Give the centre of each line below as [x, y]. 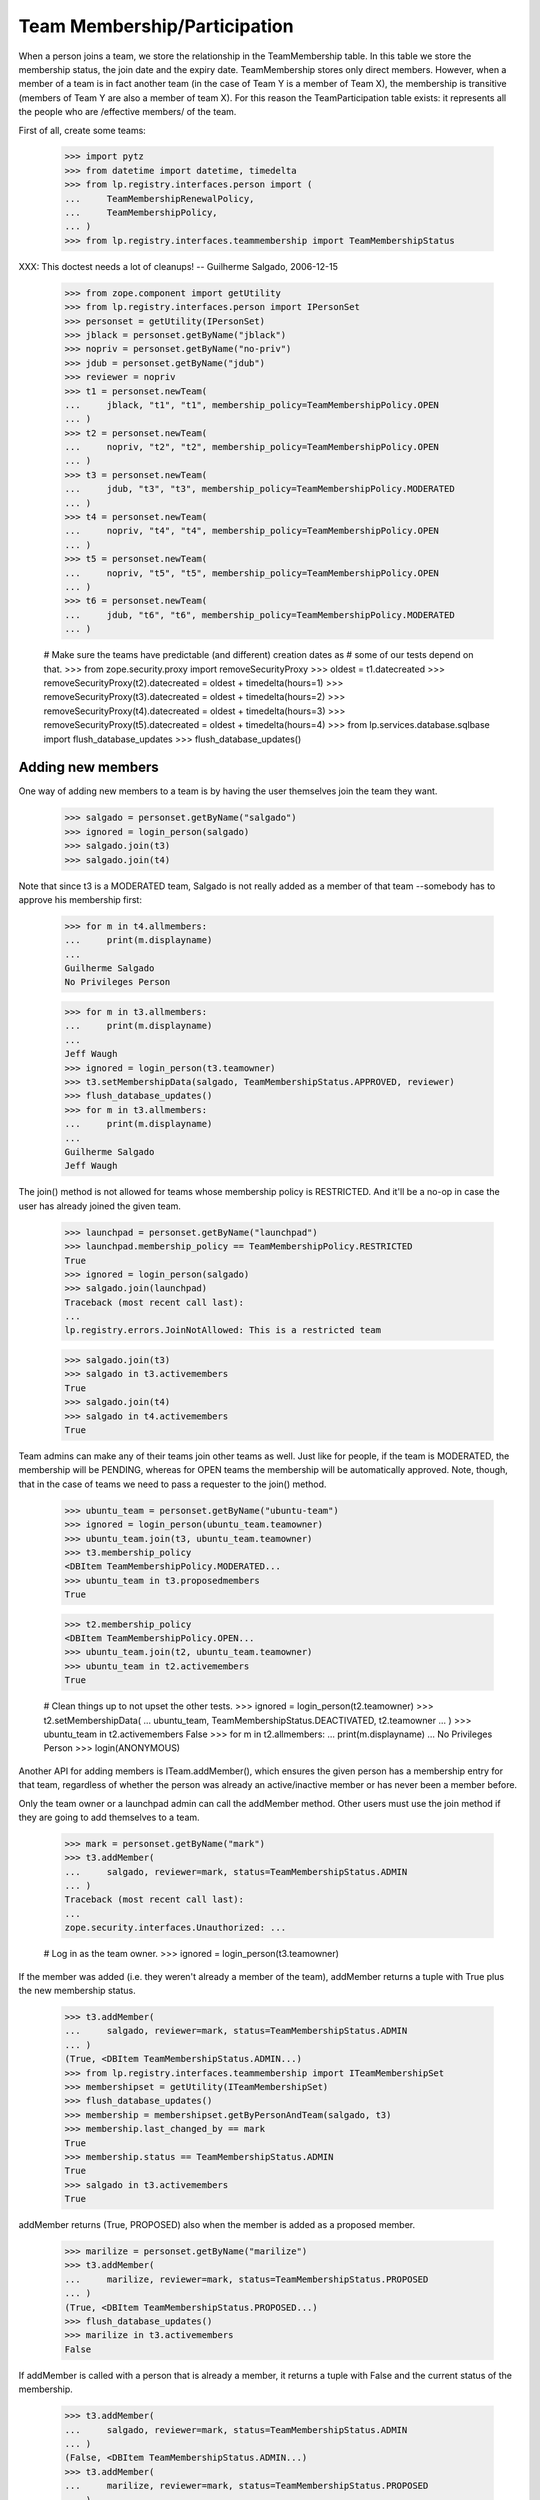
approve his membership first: [80, 899]
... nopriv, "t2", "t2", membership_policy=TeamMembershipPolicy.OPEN [252, 447]
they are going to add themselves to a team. [109, 1817]
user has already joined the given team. [100, 1206]
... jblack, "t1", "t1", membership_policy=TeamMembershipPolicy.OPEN [252, 404]
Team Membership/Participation [156, 26]
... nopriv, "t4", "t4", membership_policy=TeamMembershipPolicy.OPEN [252, 531]
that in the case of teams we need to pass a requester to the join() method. [172, 1484]
